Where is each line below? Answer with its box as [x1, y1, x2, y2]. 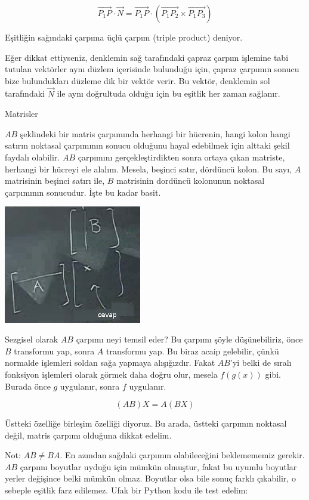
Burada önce [5, 379, 51, 392]
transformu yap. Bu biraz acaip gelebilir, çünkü [106, 344, 279, 357]
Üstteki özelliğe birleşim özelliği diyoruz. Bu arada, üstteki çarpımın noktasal [5, 417, 287, 430]
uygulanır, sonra [60, 379, 120, 392]
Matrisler [5, 107, 38, 120]
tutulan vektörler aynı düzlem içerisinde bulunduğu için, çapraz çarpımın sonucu [5, 63, 299, 75]
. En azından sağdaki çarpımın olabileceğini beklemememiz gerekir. [60, 449, 305, 461]
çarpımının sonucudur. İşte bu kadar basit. [5, 186, 161, 198]
